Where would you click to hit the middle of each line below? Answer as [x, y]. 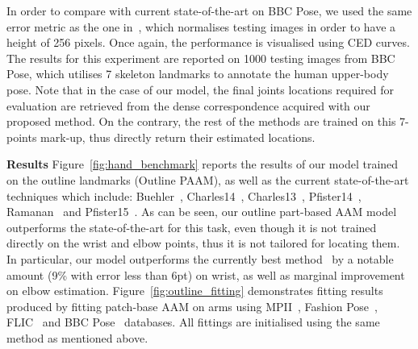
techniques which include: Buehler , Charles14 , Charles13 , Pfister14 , [184, 195]
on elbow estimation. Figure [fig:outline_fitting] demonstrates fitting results [195, 291]
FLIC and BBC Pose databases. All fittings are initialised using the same [193, 322]
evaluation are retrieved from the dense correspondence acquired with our [188, 105]
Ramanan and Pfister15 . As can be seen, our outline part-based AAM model [202, 212]
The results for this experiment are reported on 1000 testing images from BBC [201, 58]
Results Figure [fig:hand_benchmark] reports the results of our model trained [203, 164]
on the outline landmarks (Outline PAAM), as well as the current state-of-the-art [208, 179]
